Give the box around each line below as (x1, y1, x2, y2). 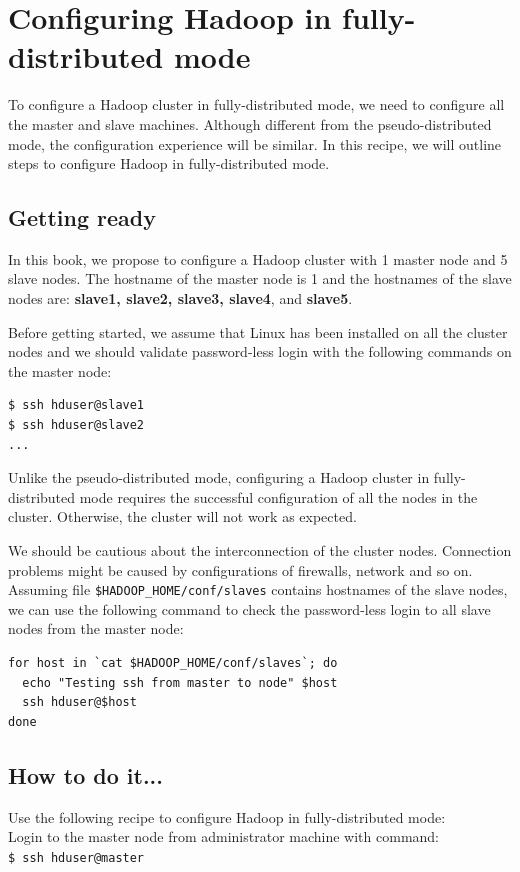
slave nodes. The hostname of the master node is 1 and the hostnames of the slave (8, 268, 512, 289)
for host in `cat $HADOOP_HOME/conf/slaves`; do (8, 656, 338, 671)
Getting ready (8, 202, 156, 233)
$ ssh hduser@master (8, 850, 145, 865)
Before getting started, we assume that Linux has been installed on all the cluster (8, 321, 508, 342)
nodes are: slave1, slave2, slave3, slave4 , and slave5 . (8, 288, 353, 309)
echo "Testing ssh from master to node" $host (22, 675, 338, 690)
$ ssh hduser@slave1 (8, 398, 145, 413)
